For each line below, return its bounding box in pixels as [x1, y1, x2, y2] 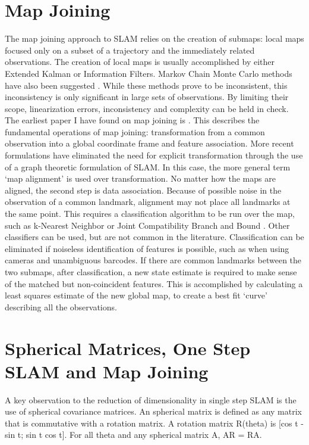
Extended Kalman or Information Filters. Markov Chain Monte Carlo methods [5, 67, 292, 79]
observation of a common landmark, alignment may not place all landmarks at [5, 195, 291, 208]
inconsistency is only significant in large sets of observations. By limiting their [5, 91, 289, 103]
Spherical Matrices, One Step [5, 335, 251, 360]
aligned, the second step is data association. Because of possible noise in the [5, 183, 282, 196]
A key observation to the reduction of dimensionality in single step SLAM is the [5, 393, 297, 406]
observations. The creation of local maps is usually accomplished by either [5, 55, 275, 68]
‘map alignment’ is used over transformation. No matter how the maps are [5, 172, 276, 185]
